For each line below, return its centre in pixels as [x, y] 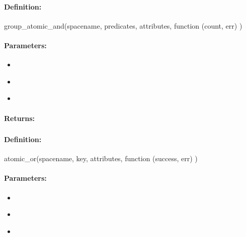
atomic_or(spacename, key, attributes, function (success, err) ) [101, 158]
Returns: [20, 118]
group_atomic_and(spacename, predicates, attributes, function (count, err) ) [123, 25]
